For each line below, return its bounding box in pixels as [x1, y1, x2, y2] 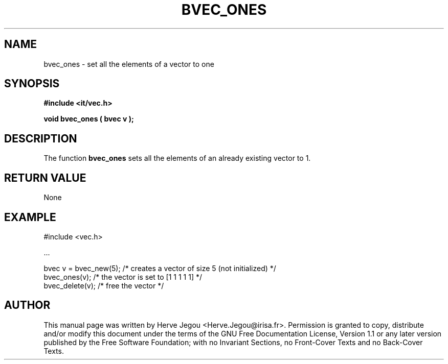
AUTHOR [4, 299, 51, 312]
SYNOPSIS [4, 77, 60, 90]
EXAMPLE [4, 210, 56, 224]
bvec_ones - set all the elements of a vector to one [43, 59, 214, 68]
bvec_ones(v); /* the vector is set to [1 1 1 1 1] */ [43, 272, 203, 281]
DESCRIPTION [4, 132, 77, 145]
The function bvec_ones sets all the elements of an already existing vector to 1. [43, 154, 311, 163]
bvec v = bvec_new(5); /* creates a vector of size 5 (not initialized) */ [43, 263, 276, 273]
